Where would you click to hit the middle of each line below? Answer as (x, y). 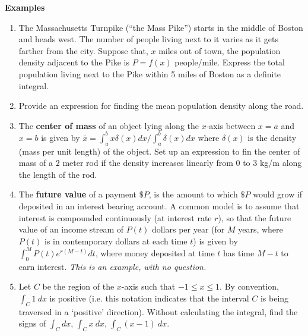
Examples (25, 7)
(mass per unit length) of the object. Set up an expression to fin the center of (159, 151)
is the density (272, 137)
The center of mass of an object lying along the (109, 125)
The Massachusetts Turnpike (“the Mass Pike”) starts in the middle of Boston (161, 27)
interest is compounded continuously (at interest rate (115, 217)
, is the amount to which (193, 194)
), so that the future (255, 217)
